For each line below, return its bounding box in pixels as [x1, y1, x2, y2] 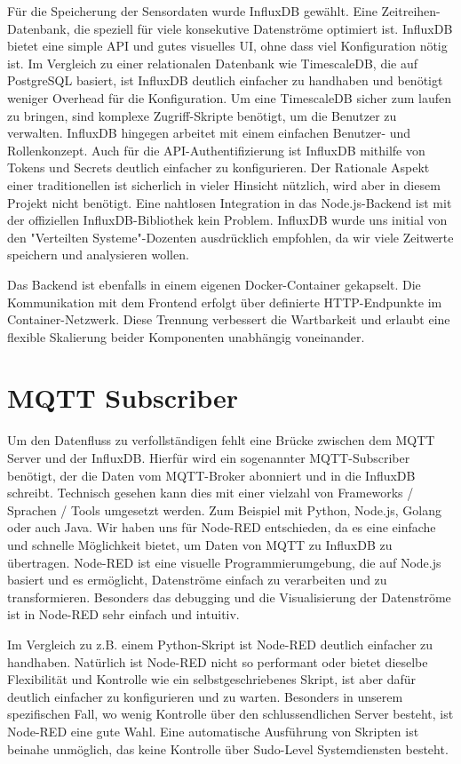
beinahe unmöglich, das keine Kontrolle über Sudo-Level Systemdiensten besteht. [7, 739, 449, 758]
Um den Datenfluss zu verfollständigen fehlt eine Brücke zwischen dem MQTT [7, 431, 435, 450]
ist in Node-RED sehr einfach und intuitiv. [7, 605, 240, 624]
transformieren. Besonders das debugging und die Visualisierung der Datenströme [7, 587, 451, 606]
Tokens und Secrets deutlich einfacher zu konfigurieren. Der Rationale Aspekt [7, 158, 430, 177]
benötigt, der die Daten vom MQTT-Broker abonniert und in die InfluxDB [7, 466, 416, 484]
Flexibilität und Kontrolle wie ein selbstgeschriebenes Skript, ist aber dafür [7, 670, 417, 688]
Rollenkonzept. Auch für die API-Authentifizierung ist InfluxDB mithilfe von [7, 140, 425, 159]
